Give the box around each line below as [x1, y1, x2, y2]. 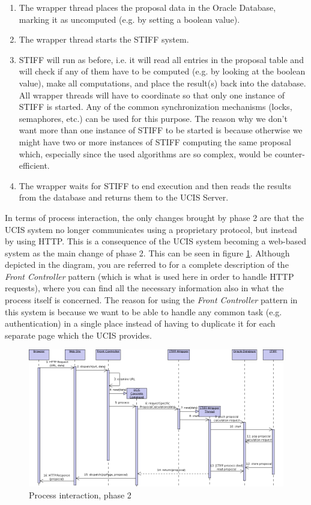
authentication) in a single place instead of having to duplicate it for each [5, 317, 276, 330]
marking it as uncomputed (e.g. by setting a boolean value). [19, 13, 240, 25]
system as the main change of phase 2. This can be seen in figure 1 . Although [5, 246, 290, 259]
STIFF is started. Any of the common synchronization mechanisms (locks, [19, 100, 292, 113]
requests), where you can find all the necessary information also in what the [5, 282, 284, 294]
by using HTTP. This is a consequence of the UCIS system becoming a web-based [5, 235, 306, 247]
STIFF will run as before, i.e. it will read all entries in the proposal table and [19, 53, 304, 65]
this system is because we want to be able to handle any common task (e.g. [5, 305, 282, 318]
